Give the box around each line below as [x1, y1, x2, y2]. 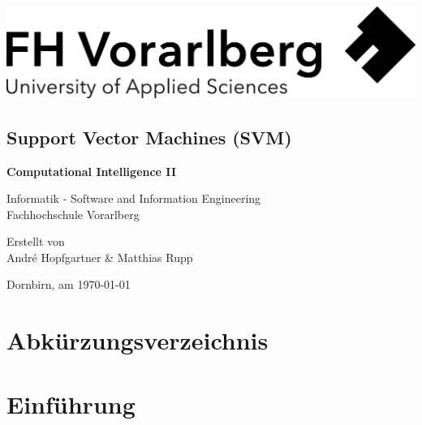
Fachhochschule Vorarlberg [6, 205, 140, 222]
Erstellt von [6, 233, 65, 250]
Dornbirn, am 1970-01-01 [6, 276, 131, 293]
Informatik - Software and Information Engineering [6, 190, 261, 207]
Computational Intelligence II [6, 162, 177, 179]
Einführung [6, 387, 136, 420]
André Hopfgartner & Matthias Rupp [6, 248, 193, 265]
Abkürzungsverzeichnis [6, 324, 269, 357]
